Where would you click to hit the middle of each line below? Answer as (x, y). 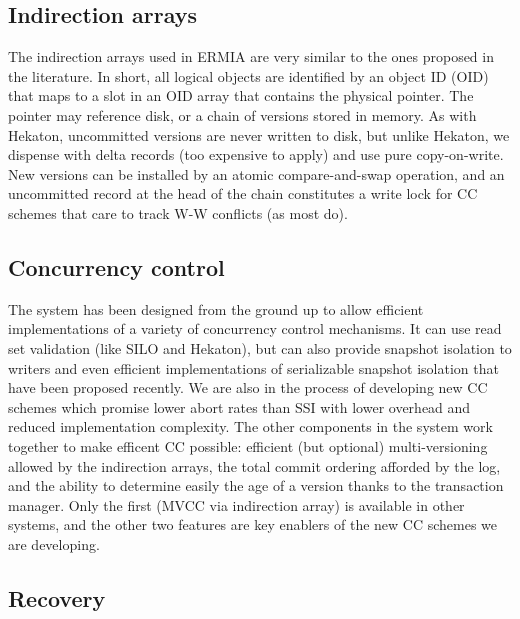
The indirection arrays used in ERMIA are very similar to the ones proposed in (251, 56)
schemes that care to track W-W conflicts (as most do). (178, 212)
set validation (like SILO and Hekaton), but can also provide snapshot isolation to (260, 347)
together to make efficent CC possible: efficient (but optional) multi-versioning (248, 445)
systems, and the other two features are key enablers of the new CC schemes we (253, 524)
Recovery (57, 597)
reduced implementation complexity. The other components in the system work (250, 426)
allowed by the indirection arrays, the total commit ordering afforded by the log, (254, 465)
